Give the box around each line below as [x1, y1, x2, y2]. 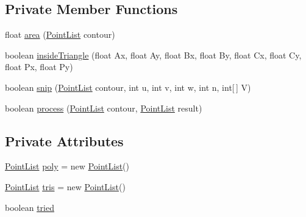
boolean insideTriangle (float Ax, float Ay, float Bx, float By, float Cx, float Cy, [5, 48, 302, 61]
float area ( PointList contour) [5, 28, 115, 41]
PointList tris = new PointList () [5, 180, 126, 193]
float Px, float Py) [5, 60, 73, 73]
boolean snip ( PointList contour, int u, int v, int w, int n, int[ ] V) [5, 80, 251, 93]
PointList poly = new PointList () [5, 160, 130, 173]
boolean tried [5, 201, 54, 213]
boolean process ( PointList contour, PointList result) [5, 101, 202, 114]
